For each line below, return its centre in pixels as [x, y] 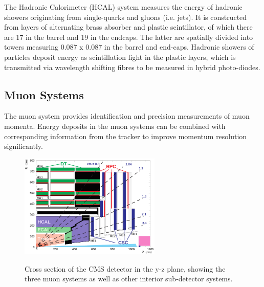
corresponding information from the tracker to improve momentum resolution [126, 136]
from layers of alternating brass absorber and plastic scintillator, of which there [128, 27]
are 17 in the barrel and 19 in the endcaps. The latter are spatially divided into [129, 37]
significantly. [24, 146]
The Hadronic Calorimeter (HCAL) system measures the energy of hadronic [123, 7]
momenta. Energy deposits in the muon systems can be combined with [115, 126]
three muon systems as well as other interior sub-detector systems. [129, 279]
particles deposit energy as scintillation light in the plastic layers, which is [120, 57]
